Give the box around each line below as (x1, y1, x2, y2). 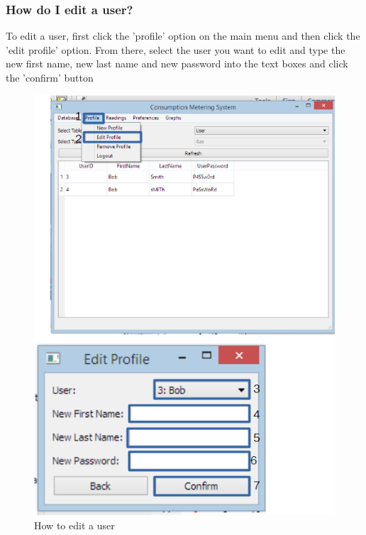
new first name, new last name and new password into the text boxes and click (6, 56, 348, 71)
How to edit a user (34, 517, 115, 532)
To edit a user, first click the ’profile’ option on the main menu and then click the (6, 28, 360, 43)
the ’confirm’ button (6, 70, 94, 84)
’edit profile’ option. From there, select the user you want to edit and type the (6, 42, 345, 57)
